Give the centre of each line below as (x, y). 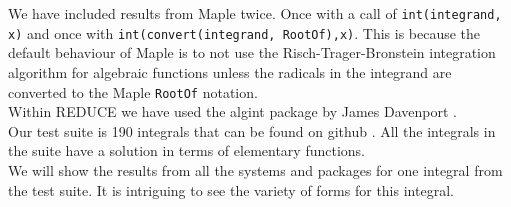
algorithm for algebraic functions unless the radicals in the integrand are (230, 71)
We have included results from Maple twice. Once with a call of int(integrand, (255, 13)
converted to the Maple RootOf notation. (133, 91)
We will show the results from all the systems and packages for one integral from (255, 169)
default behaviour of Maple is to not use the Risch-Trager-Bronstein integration (252, 52)
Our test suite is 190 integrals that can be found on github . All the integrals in (252, 130)
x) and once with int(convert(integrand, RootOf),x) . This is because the (244, 32)
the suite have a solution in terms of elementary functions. (186, 150)
